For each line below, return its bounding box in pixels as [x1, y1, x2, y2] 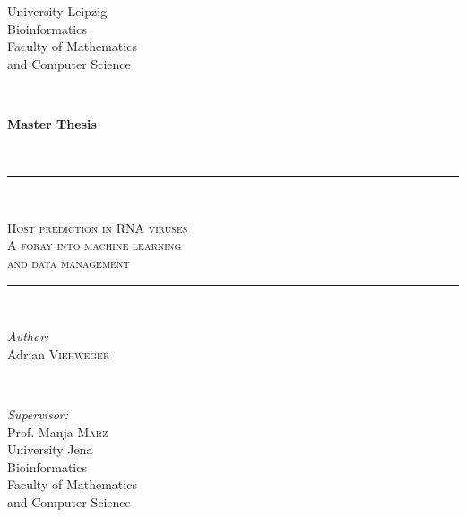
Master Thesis [7, 114, 97, 133]
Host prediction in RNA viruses [7, 218, 188, 237]
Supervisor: [7, 404, 68, 423]
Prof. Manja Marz [7, 422, 108, 441]
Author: [7, 327, 49, 346]
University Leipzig [7, 2, 108, 20]
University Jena [7, 440, 93, 459]
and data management [7, 253, 130, 271]
